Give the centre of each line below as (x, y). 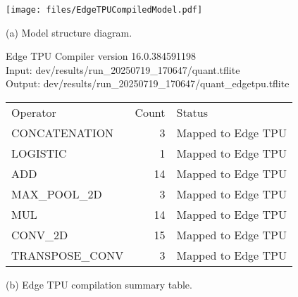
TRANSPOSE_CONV (68, 255)
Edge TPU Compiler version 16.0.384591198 (101, 56)
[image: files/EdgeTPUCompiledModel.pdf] (104, 10)
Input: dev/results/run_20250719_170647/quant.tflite (123, 69)
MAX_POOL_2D (57, 194)
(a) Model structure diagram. (69, 32)
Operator (34, 113)
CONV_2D (40, 235)
